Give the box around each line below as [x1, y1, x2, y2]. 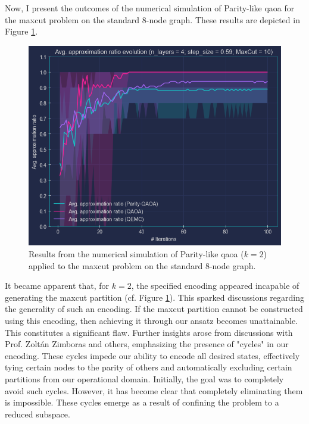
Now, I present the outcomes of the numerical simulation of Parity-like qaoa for [5, 2, 295, 14]
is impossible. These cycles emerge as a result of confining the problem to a [5, 396, 279, 409]
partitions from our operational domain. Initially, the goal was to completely [5, 372, 284, 385]
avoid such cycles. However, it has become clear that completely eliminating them [5, 384, 303, 397]
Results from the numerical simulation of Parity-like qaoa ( [29, 247, 244, 260]
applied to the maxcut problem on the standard [29, 259, 203, 272]
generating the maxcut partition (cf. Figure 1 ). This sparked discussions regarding [5, 291, 305, 303]
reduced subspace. [5, 407, 70, 420]
